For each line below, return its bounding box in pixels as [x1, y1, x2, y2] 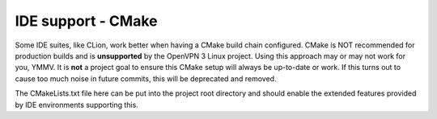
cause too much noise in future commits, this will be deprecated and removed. [15, 73, 277, 84]
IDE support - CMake [15, 12, 158, 30]
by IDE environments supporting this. [15, 100, 139, 109]
